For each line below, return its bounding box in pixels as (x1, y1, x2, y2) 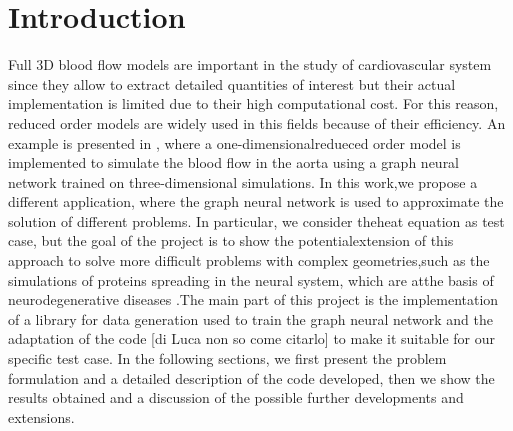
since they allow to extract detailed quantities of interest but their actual (8, 73, 456, 94)
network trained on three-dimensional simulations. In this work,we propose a (8, 171, 478, 192)
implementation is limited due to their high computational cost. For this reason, (8, 93, 499, 114)
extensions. (8, 406, 75, 427)
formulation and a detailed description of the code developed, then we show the (8, 367, 495, 388)
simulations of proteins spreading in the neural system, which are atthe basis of (8, 269, 494, 290)
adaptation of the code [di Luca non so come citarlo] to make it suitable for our (8, 328, 495, 349)
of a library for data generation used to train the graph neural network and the (8, 308, 494, 329)
